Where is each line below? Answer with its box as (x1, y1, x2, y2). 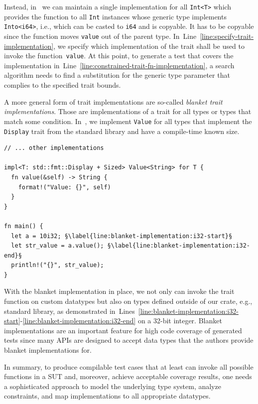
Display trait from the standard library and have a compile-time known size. (4, 126, 240, 136)
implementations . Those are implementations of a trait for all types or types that (4, 106, 252, 117)
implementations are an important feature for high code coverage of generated (4, 325, 242, 335)
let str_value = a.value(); (11, 242, 104, 250)
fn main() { (4, 222, 43, 230)
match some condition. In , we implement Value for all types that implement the (4, 116, 252, 126)
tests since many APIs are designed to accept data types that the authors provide (4, 335, 254, 345)
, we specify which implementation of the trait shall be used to (53, 40, 245, 51)
